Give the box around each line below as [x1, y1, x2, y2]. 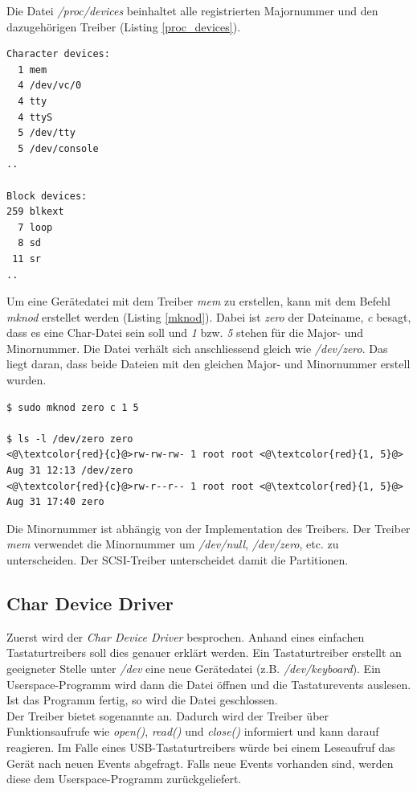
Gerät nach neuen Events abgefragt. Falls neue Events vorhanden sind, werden [6, 754, 394, 771]
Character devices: [6, 48, 110, 60]
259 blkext [6, 206, 64, 218]
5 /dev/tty [18, 127, 76, 139]
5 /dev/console [18, 142, 99, 154]
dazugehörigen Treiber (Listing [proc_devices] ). [6, 18, 241, 35]
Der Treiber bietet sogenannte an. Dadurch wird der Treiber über [6, 707, 329, 724]
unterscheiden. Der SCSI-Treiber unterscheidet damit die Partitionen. [6, 552, 349, 568]
